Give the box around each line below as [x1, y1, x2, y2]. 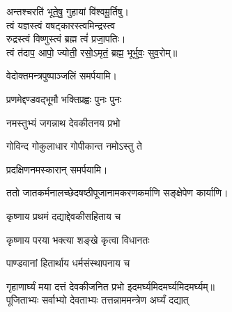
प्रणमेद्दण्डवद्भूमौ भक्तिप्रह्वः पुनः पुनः [6, 91, 122, 106]
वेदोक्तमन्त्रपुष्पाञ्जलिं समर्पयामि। [6, 68, 118, 83]
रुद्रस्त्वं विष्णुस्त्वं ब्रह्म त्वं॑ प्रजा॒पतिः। [6, 31, 126, 46]
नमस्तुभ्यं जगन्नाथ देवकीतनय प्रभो [6, 115, 121, 130]
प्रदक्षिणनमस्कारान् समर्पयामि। [6, 162, 108, 176]
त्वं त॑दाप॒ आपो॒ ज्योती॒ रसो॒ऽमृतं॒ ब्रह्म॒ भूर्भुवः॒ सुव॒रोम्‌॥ [6, 45, 178, 59]
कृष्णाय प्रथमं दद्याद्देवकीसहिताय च [6, 208, 121, 223]
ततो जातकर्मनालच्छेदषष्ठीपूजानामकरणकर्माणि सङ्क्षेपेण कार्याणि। [6, 185, 229, 200]
